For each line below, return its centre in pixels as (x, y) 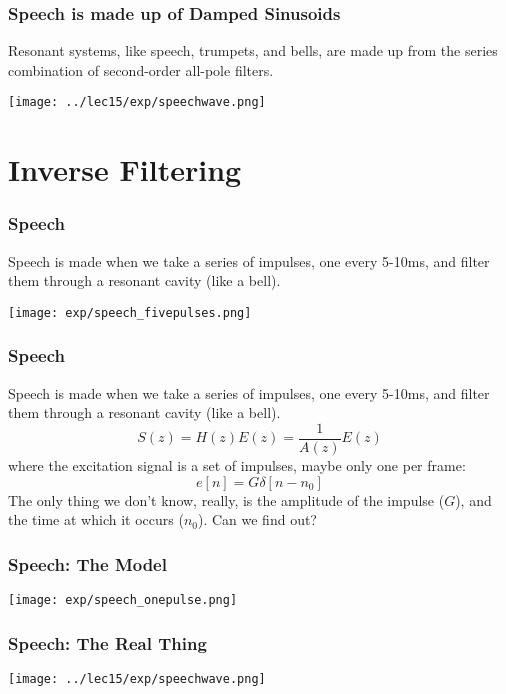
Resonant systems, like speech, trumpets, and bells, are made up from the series (253, 50)
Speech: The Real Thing (107, 642)
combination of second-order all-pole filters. (141, 69)
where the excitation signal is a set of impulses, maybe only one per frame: (237, 464)
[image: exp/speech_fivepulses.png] (130, 312)
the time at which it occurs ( (96, 519)
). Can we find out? (257, 519)
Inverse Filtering (125, 169)
